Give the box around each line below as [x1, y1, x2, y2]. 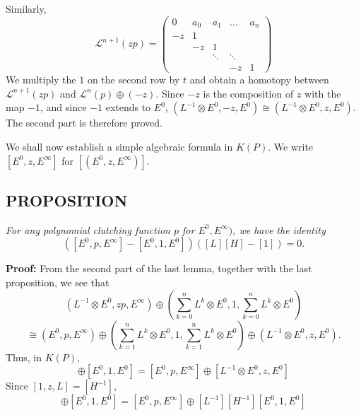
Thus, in [6, 349, 42, 364]
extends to [105, 100, 151, 115]
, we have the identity [232, 222, 326, 237]
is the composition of [203, 86, 294, 100]
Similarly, [6, 1, 47, 16]
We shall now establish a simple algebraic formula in [6, 139, 233, 154]
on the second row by [87, 72, 180, 87]
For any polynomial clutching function [6, 222, 170, 237]
